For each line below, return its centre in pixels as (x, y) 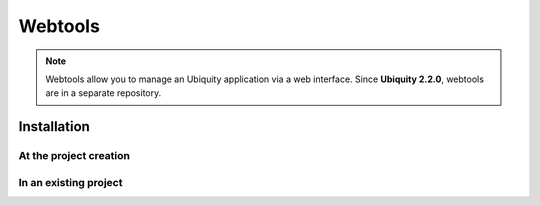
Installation (54, 126)
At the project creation (74, 156)
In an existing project (70, 182)
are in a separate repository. (103, 93)
